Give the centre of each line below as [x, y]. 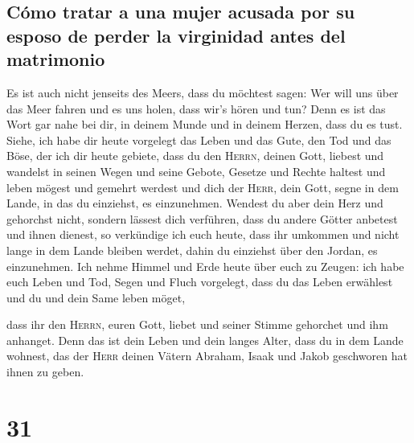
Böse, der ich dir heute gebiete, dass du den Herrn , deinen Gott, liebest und [195, 156]
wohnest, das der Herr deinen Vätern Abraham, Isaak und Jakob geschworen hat [207, 356]
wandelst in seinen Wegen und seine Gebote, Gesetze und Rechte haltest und [196, 171]
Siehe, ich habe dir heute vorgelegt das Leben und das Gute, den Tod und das [199, 139]
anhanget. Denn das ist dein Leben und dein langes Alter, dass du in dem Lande [205, 340]
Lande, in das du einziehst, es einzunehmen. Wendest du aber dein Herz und [195, 203]
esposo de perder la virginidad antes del [176, 35]
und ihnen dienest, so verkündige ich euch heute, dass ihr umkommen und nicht [203, 234]
